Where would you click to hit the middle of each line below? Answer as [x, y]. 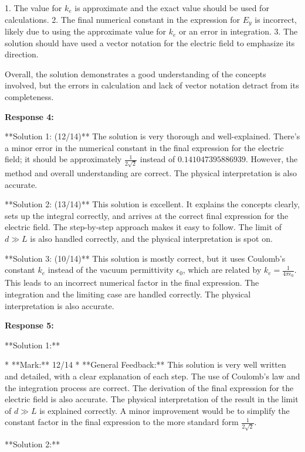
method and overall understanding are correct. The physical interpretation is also [151, 173]
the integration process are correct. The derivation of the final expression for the [149, 387]
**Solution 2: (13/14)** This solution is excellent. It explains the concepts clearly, [152, 204]
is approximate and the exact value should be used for [172, 8]
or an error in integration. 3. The [238, 31]
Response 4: [29, 116]
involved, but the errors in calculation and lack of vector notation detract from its [152, 85]
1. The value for [33, 8]
